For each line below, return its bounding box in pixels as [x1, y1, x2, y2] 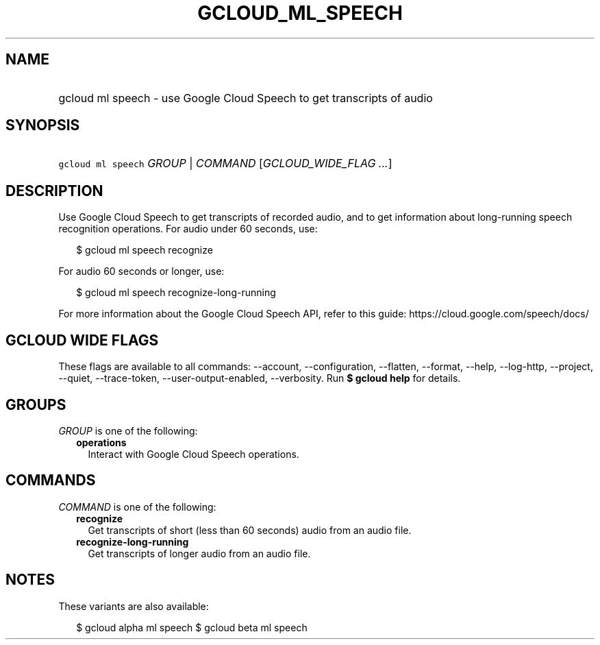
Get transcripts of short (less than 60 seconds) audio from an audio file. [88, 524, 412, 536]
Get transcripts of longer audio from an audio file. [88, 547, 311, 559]
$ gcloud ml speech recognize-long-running [76, 287, 276, 299]
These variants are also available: [58, 600, 209, 612]
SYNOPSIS [5, 117, 80, 134]
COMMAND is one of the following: [58, 500, 216, 513]
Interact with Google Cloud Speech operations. [88, 448, 299, 460]
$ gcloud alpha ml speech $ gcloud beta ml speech [76, 621, 308, 633]
